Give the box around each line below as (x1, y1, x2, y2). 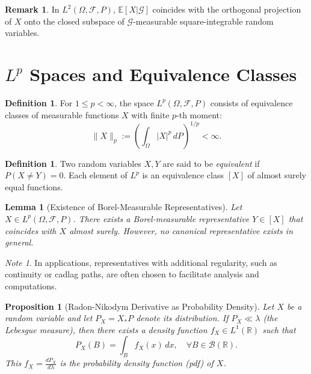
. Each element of (63, 169, 128, 181)
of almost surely (247, 169, 306, 181)
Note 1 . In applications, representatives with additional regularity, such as (5, 256, 277, 268)
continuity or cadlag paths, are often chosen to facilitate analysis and (5, 268, 259, 280)
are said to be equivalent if (162, 157, 260, 169)
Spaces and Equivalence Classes (29, 61, 297, 86)
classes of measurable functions (5, 108, 119, 121)
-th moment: (176, 108, 222, 121)
